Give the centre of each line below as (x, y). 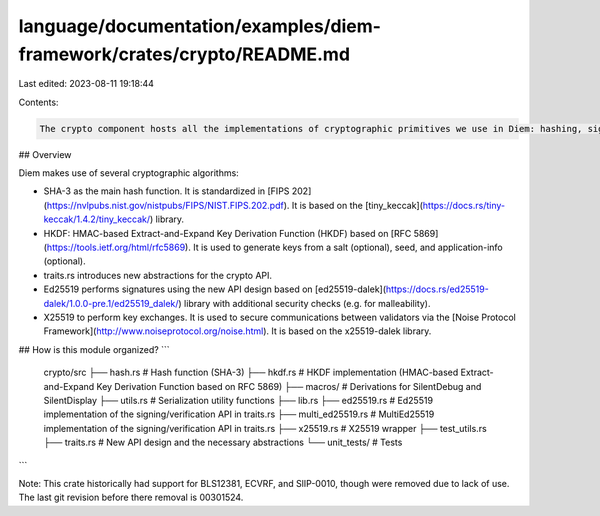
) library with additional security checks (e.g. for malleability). (304, 303)
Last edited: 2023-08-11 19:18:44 (86, 84)
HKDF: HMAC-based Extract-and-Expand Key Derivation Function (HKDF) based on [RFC (227, 233)
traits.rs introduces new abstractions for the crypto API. (158, 275)
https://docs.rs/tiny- (463, 205)
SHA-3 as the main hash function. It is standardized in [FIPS (166, 191)
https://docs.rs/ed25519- (437, 289)
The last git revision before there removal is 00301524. (131, 497)
